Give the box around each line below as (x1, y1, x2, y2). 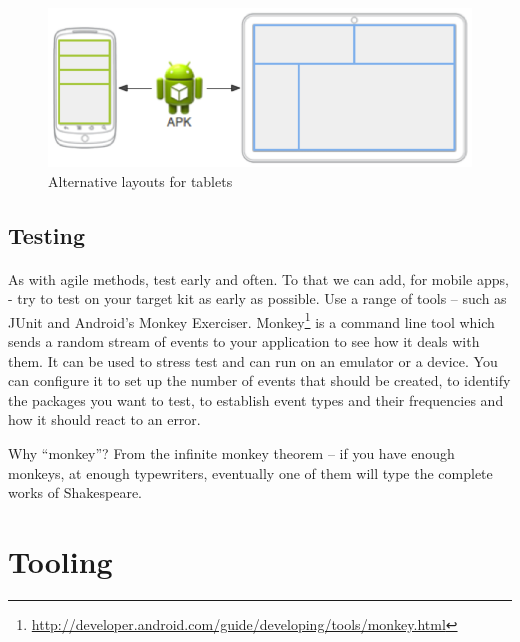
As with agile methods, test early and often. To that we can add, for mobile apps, (8, 268, 509, 289)
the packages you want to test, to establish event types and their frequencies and (8, 389, 504, 410)
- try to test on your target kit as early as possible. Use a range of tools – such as (8, 288, 507, 309)
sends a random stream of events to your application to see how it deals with (8, 331, 480, 351)
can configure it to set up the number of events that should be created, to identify (8, 370, 511, 391)
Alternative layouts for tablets (48, 170, 233, 191)
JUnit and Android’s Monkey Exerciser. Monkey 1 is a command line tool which (8, 308, 495, 332)
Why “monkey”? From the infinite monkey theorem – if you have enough (8, 442, 455, 463)
